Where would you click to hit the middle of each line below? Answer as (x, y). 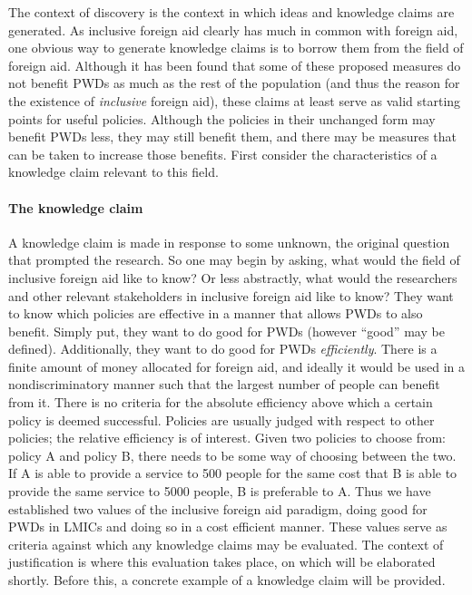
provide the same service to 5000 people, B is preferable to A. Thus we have (220, 491)
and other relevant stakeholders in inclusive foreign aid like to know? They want (231, 295)
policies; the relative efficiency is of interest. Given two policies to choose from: (227, 438)
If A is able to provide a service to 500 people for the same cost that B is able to (233, 473)
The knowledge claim (76, 207)
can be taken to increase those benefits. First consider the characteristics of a (223, 154)
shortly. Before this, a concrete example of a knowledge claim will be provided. (227, 580)
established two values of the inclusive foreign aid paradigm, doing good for (218, 508)
